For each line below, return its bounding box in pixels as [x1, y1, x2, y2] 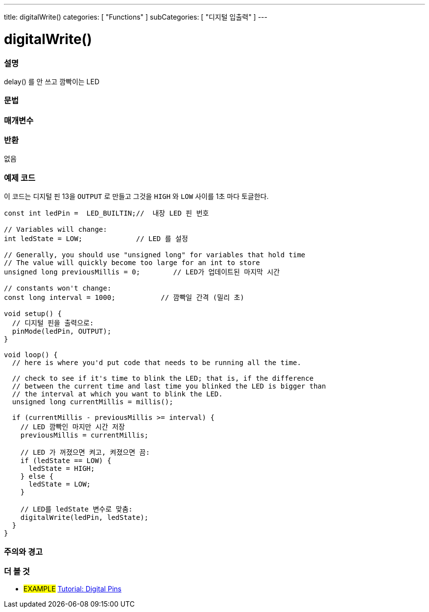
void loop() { [4, 351, 58, 359]
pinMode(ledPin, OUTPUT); [12, 327, 112, 336]
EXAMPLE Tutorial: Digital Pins [24, 585, 121, 593]
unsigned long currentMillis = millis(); [12, 398, 173, 406]
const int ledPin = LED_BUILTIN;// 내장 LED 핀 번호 [4, 209, 209, 218]
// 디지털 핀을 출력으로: [12, 319, 94, 327]
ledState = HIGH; [28, 465, 95, 473]
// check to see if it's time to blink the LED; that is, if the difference [12, 374, 314, 383]
